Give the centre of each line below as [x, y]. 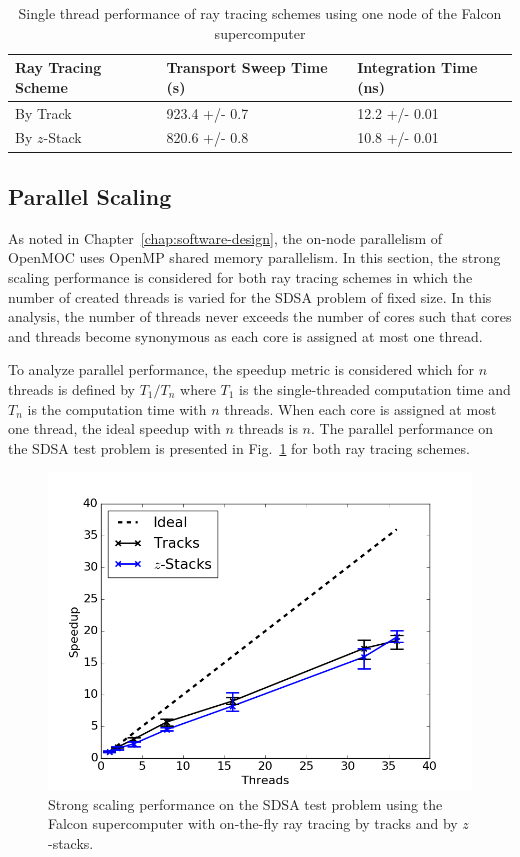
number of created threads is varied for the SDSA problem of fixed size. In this [250, 296]
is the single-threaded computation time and [375, 388]
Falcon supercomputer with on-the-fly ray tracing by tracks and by [253, 823]
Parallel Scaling [90, 195]
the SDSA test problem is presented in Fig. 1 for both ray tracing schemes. [239, 447]
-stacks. [71, 843]
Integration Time [417, 67]
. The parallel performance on [402, 428]
